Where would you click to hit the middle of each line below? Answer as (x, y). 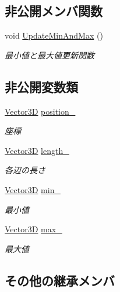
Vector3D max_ (33, 229)
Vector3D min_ (33, 189)
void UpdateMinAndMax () (54, 35)
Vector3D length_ (37, 150)
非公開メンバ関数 (54, 11)
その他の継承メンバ (60, 280)
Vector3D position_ (40, 111)
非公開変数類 (41, 86)
